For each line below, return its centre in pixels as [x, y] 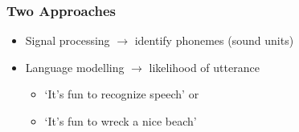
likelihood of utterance [204, 67]
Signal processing [68, 40]
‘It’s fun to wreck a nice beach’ [121, 121]
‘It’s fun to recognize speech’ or [122, 94]
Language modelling [75, 67]
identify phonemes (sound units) [214, 40]
